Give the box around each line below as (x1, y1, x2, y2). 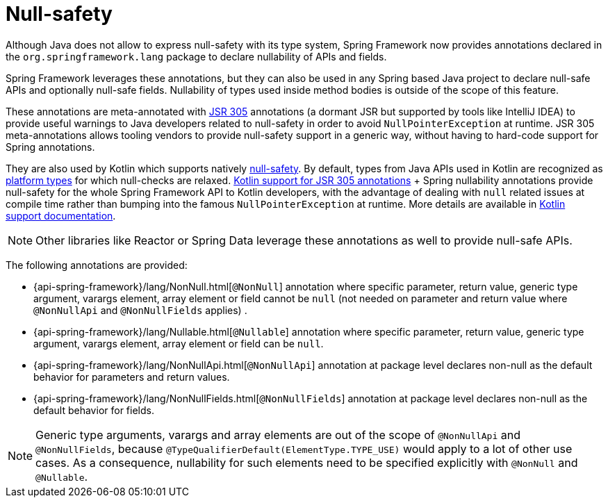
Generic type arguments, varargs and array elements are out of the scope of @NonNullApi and (35, 427, 520, 442)
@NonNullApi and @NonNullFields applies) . (33, 304, 247, 316)
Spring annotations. (6, 140, 95, 153)
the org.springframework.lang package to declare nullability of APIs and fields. (6, 50, 387, 63)
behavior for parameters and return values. (33, 370, 230, 383)
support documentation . (6, 209, 116, 222)
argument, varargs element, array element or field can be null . (33, 337, 324, 349)
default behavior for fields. (33, 404, 154, 416)
